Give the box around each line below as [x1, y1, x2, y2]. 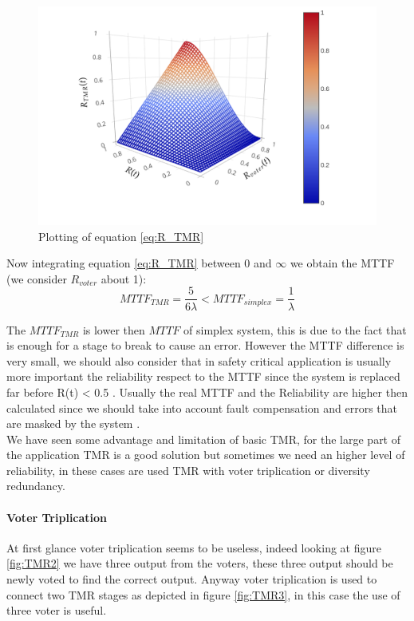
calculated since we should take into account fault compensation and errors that [6, 399, 398, 416]
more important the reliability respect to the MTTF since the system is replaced [6, 368, 400, 385]
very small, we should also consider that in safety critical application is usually [6, 352, 392, 369]
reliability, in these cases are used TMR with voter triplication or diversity [6, 461, 370, 478]
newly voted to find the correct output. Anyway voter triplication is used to [6, 571, 377, 587]
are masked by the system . [6, 415, 140, 432]
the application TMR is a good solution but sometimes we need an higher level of [6, 446, 405, 463]
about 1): [101, 270, 147, 287]
